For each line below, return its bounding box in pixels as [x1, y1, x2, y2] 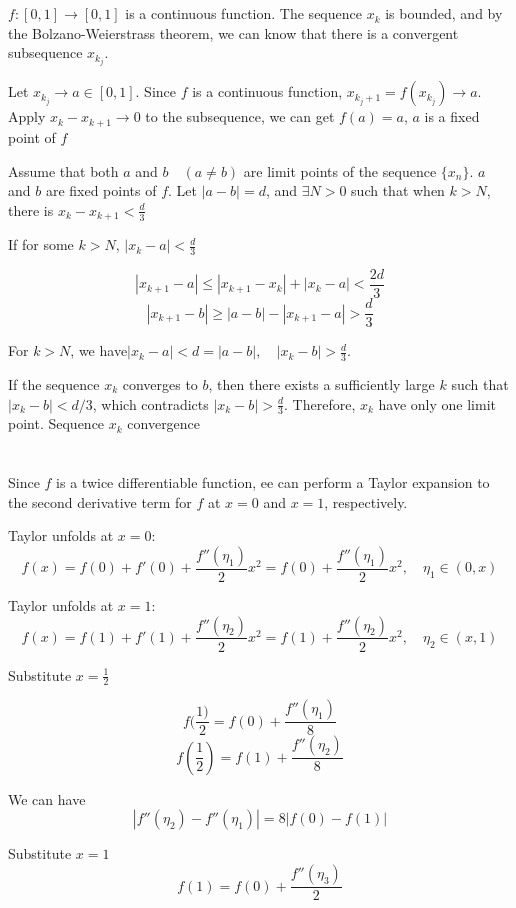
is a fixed [424, 106, 480, 127]
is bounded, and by [385, 3, 503, 24]
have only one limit [378, 393, 496, 414]
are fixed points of [45, 180, 157, 201]
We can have [8, 788, 86, 809]
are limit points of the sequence [243, 160, 437, 181]
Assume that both [8, 160, 119, 181]
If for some [8, 234, 74, 255]
